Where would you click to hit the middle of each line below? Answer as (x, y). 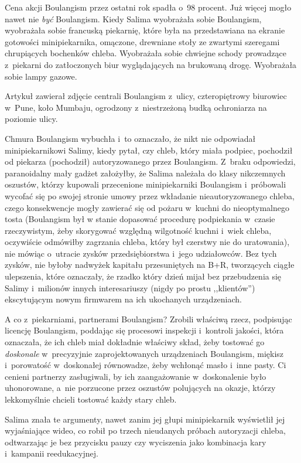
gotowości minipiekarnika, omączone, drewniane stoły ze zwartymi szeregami (142, 41)
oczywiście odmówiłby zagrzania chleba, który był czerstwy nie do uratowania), (147, 242)
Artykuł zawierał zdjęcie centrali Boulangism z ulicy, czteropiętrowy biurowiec (146, 96)
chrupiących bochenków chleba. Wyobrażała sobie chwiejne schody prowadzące (146, 53)
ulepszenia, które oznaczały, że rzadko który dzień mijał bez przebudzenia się (143, 276)
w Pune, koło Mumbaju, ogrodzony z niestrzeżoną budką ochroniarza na (136, 107)
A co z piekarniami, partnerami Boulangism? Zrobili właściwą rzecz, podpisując (148, 319)
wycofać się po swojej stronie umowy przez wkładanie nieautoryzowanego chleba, (150, 195)
